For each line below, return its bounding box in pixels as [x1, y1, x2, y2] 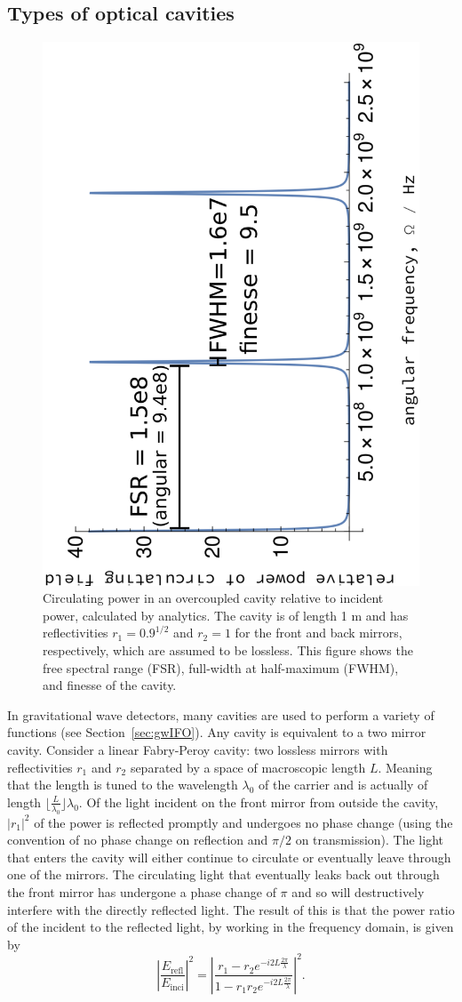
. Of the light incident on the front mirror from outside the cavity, [78, 792, 439, 811]
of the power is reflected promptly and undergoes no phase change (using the [34, 813, 453, 831]
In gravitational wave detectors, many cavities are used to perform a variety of [7, 705, 434, 724]
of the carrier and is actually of [259, 775, 428, 794]
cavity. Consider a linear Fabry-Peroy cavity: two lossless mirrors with [7, 741, 388, 759]
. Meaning [378, 758, 433, 776]
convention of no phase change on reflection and [7, 830, 268, 849]
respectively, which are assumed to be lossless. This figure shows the [43, 641, 413, 660]
